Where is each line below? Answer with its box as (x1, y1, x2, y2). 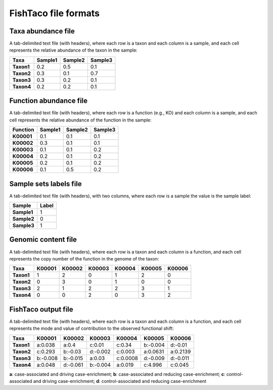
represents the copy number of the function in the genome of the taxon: (9, 255, 159, 262)
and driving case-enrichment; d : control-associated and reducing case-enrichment (33, 378, 207, 384)
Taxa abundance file (9, 27, 75, 35)
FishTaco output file (9, 305, 73, 314)
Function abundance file (9, 97, 88, 105)
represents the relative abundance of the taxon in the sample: (9, 47, 138, 53)
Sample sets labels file (9, 180, 82, 188)
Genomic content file (9, 235, 77, 244)
